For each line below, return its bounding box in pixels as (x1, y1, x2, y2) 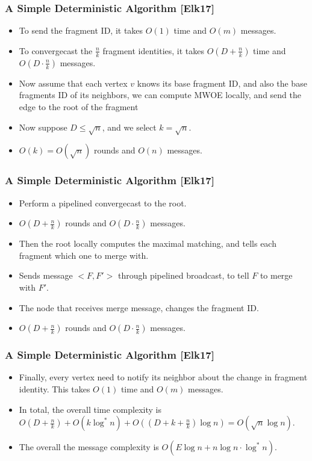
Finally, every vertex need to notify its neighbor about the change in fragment (19, 371, 308, 383)
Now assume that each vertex (19, 76, 128, 89)
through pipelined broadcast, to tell (117, 269, 249, 282)
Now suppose (19, 120, 67, 133)
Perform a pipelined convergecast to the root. (19, 196, 187, 209)
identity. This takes (19, 382, 90, 395)
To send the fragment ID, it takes (19, 24, 143, 37)
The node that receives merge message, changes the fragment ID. (19, 301, 259, 314)
